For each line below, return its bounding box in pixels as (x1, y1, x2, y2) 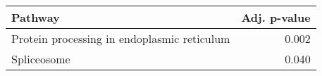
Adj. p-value (241, 9, 311, 25)
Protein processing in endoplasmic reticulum (11, 30, 230, 46)
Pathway (11, 9, 60, 25)
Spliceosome (11, 51, 70, 67)
